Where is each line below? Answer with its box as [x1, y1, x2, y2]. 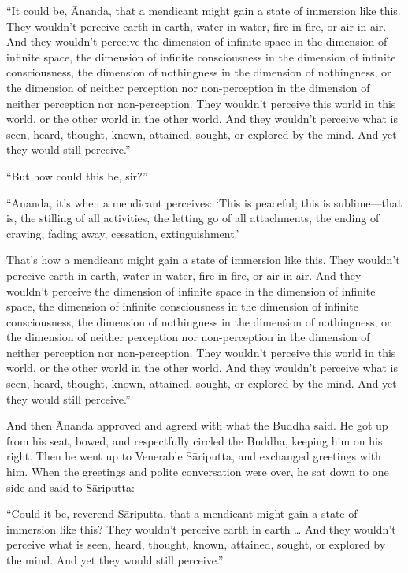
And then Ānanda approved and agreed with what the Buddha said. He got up [6, 417, 388, 433]
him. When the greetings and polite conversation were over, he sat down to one [6, 463, 389, 480]
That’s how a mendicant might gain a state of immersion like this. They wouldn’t [6, 251, 400, 268]
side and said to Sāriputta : [6, 478, 135, 495]
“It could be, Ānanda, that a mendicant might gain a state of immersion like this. [6, 2, 401, 18]
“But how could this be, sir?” [6, 167, 148, 184]
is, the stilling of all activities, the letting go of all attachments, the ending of [6, 210, 380, 226]
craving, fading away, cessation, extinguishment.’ [6, 225, 239, 241]
